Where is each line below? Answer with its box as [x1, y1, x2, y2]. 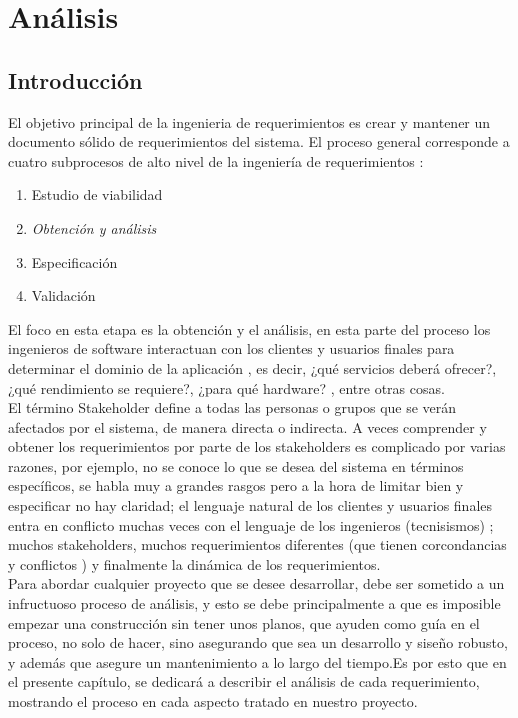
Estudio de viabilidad [31, 184, 163, 205]
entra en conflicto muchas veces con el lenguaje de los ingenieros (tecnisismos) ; [8, 514, 494, 535]
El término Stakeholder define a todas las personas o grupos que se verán [8, 397, 457, 418]
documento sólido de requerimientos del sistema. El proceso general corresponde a [8, 131, 510, 152]
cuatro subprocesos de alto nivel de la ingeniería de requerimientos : [8, 150, 424, 171]
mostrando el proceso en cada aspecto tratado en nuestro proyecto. [8, 691, 418, 712]
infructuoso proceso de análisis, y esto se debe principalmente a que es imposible [8, 593, 501, 614]
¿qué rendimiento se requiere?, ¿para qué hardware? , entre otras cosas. [8, 377, 445, 398]
